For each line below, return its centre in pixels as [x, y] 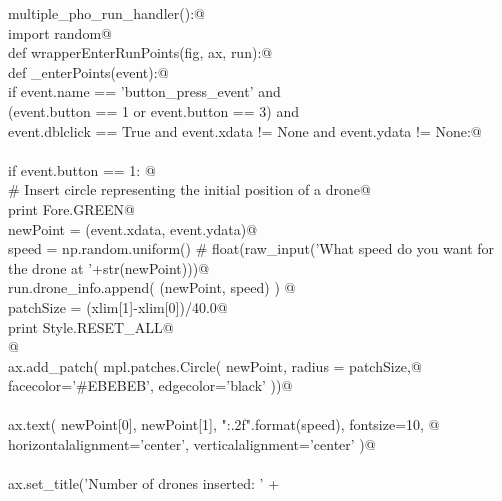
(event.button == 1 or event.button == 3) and [153, 110]
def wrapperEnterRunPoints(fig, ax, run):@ [140, 52]
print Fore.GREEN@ [71, 208]
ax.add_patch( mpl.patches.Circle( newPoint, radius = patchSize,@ [215, 365]
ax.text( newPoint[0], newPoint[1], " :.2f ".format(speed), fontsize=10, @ [224, 424]
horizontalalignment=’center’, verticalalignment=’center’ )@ [192, 444]
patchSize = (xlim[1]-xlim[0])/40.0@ [118, 306]
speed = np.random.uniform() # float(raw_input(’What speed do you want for [251, 248]
